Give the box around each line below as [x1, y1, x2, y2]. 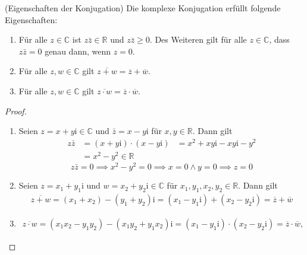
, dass [269, 33, 290, 46]
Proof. [5, 104, 27, 117]
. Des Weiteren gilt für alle [149, 33, 247, 46]
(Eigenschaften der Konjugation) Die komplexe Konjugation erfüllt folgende [5, 2, 281, 14]
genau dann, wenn [45, 44, 111, 57]
